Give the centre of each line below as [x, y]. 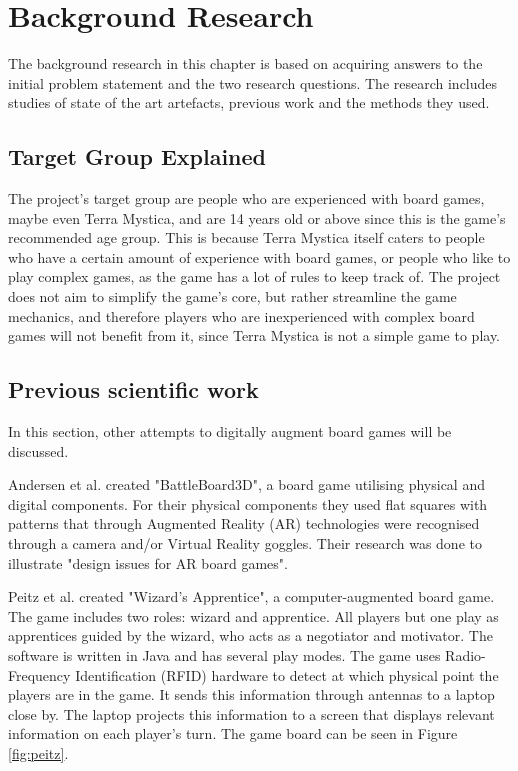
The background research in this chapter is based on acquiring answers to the [245, 63]
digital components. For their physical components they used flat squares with [248, 503]
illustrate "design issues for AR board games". [148, 562]
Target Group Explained [137, 156]
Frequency [39, 674]
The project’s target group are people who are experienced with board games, [246, 198]
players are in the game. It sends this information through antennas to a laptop [251, 694]
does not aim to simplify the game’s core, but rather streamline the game [232, 296]
